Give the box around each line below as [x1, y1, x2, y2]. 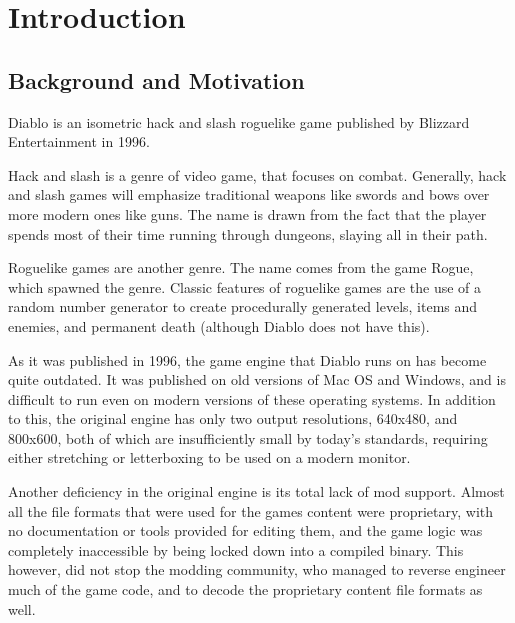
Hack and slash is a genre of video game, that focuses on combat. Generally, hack [8, 164, 507, 185]
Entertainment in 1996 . [8, 131, 150, 152]
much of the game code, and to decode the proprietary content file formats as [8, 579, 483, 600]
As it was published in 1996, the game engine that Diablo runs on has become [8, 349, 487, 370]
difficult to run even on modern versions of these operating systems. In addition [8, 388, 496, 409]
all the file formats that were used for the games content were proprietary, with [8, 500, 494, 521]
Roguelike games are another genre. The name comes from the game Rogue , [8, 257, 474, 278]
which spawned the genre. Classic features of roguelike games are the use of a [8, 276, 482, 297]
